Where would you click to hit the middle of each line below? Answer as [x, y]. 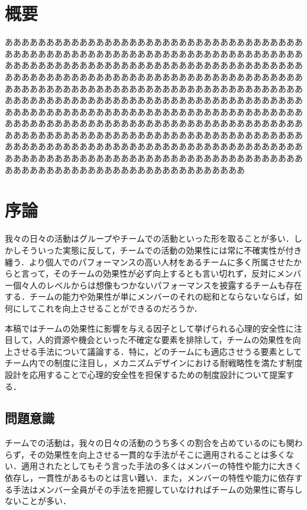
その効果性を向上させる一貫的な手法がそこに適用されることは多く [158, 454]
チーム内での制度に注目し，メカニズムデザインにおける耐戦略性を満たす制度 [154, 363]
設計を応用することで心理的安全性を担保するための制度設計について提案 [146, 374]
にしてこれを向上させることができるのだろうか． [107, 308]
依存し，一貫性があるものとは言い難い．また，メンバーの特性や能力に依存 [150, 478]
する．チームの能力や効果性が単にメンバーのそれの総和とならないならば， [150, 296]
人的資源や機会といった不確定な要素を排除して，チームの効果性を [165, 340]
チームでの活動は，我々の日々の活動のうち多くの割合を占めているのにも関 [150, 443]
